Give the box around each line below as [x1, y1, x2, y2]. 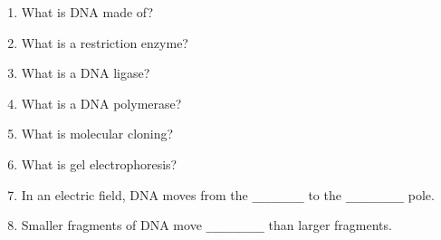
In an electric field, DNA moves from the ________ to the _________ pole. [21, 185, 435, 204]
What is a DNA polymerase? [21, 93, 182, 112]
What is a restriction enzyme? [21, 33, 188, 52]
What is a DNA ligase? [21, 63, 150, 82]
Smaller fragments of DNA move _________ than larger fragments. [21, 216, 392, 235]
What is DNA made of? [21, 3, 154, 21]
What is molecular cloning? [21, 124, 174, 143]
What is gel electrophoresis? [21, 154, 177, 173]
